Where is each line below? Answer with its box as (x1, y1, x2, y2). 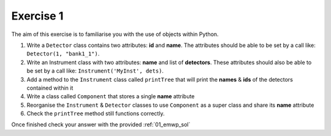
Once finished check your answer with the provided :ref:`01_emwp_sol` (11, 121, 191, 128)
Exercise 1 (11, 9, 64, 23)
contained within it (26, 84, 74, 91)
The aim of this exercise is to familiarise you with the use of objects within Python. (11, 30, 219, 38)
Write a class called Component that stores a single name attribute (26, 93, 195, 100)
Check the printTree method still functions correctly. (26, 110, 165, 117)
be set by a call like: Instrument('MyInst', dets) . (26, 67, 164, 74)
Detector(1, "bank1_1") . (26, 50, 100, 57)
